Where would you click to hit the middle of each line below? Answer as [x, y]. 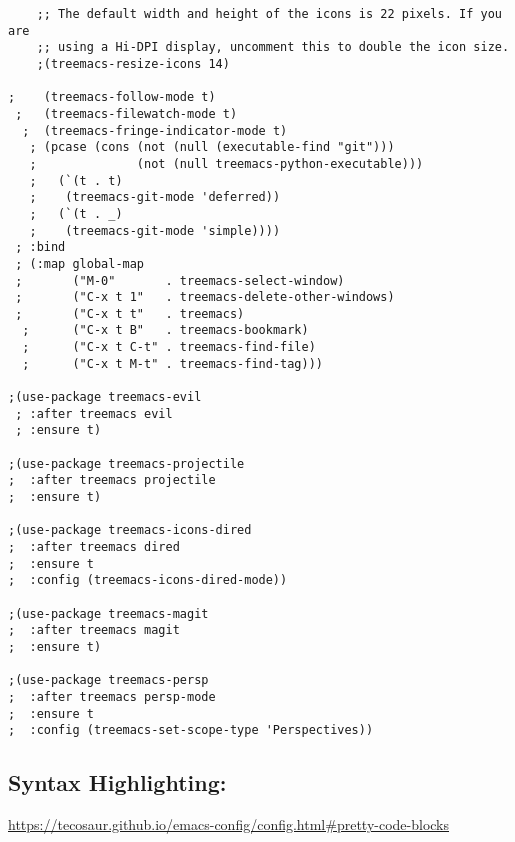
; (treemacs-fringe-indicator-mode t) [155, 130]
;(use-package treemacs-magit [108, 613]
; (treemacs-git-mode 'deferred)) [155, 197]
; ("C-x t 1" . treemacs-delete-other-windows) [205, 297]
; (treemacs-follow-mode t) [112, 97]
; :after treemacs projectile [112, 480]
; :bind [40, 247]
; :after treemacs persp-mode [112, 696]
